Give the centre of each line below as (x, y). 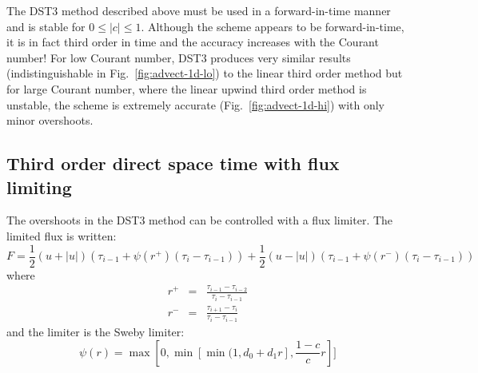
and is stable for (46, 26)
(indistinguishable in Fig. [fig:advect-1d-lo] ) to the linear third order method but (205, 73)
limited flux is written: (62, 235)
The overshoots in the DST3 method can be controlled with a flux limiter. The (200, 220)
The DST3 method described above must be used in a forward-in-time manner (199, 10)
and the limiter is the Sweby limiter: (96, 332)
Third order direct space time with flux (173, 163)
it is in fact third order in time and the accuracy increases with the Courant (193, 42)
